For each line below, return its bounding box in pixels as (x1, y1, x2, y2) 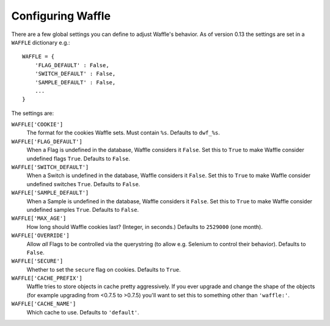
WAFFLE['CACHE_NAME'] (11, 300, 76, 308)
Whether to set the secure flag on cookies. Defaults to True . (26, 266, 182, 273)
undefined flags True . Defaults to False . (26, 154, 131, 162)
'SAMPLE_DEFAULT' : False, (34, 79, 116, 85)
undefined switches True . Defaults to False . (26, 180, 141, 187)
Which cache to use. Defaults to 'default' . (26, 308, 140, 316)
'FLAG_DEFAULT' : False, (34, 62, 109, 68)
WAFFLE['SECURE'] (11, 258, 64, 265)
